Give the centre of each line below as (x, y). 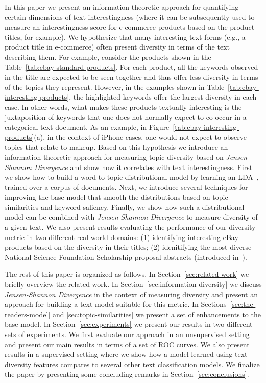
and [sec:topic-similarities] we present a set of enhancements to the (156, 314)
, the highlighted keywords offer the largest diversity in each (163, 97)
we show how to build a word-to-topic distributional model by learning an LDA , (132, 177)
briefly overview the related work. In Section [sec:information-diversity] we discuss (133, 284)
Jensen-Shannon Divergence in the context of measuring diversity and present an (131, 294)
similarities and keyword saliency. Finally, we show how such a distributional (125, 207)
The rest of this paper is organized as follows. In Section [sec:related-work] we (127, 274)
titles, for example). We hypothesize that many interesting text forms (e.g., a (125, 37)
